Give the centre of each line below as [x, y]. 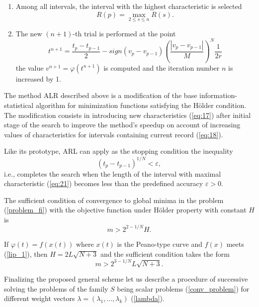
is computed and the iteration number [162, 67]
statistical [19, 105]
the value [30, 67]
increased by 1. [38, 78]
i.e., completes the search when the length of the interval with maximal [113, 173]
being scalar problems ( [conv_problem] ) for [183, 288]
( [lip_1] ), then [26, 254]
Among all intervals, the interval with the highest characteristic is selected [129, 6]
